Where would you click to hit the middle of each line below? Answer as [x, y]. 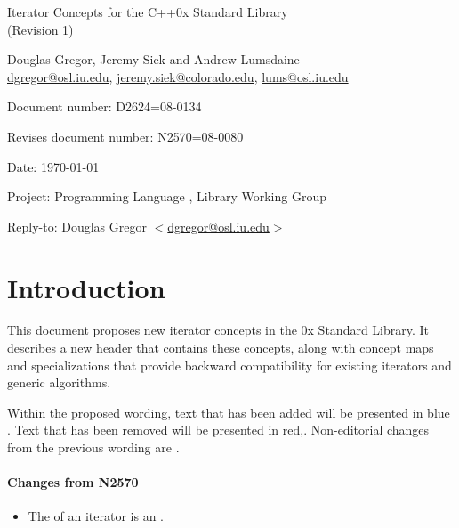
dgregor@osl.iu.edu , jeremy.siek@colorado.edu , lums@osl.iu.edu [178, 76]
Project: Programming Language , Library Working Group [167, 196]
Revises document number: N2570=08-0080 [125, 136]
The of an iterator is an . [96, 516]
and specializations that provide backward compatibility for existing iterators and [229, 365]
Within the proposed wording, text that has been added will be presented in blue [229, 412]
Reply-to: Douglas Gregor [77, 226]
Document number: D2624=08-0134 [105, 106]
